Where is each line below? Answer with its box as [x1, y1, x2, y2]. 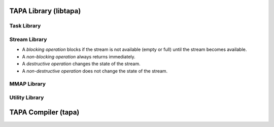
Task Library [9, 22, 41, 29]
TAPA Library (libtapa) [9, 7, 81, 15]
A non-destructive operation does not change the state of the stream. [22, 68, 168, 74]
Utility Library [9, 94, 44, 101]
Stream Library [9, 36, 47, 43]
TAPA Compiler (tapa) [9, 108, 80, 117]
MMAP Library [9, 80, 46, 87]
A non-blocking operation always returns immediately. [22, 53, 135, 59]
